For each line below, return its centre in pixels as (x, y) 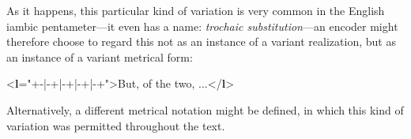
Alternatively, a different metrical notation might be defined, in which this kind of (205, 109)
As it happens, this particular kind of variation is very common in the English (196, 10)
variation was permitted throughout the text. (116, 125)
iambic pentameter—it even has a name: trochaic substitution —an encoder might (202, 26)
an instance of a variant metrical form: (100, 56)
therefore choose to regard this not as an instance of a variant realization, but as (201, 41)
